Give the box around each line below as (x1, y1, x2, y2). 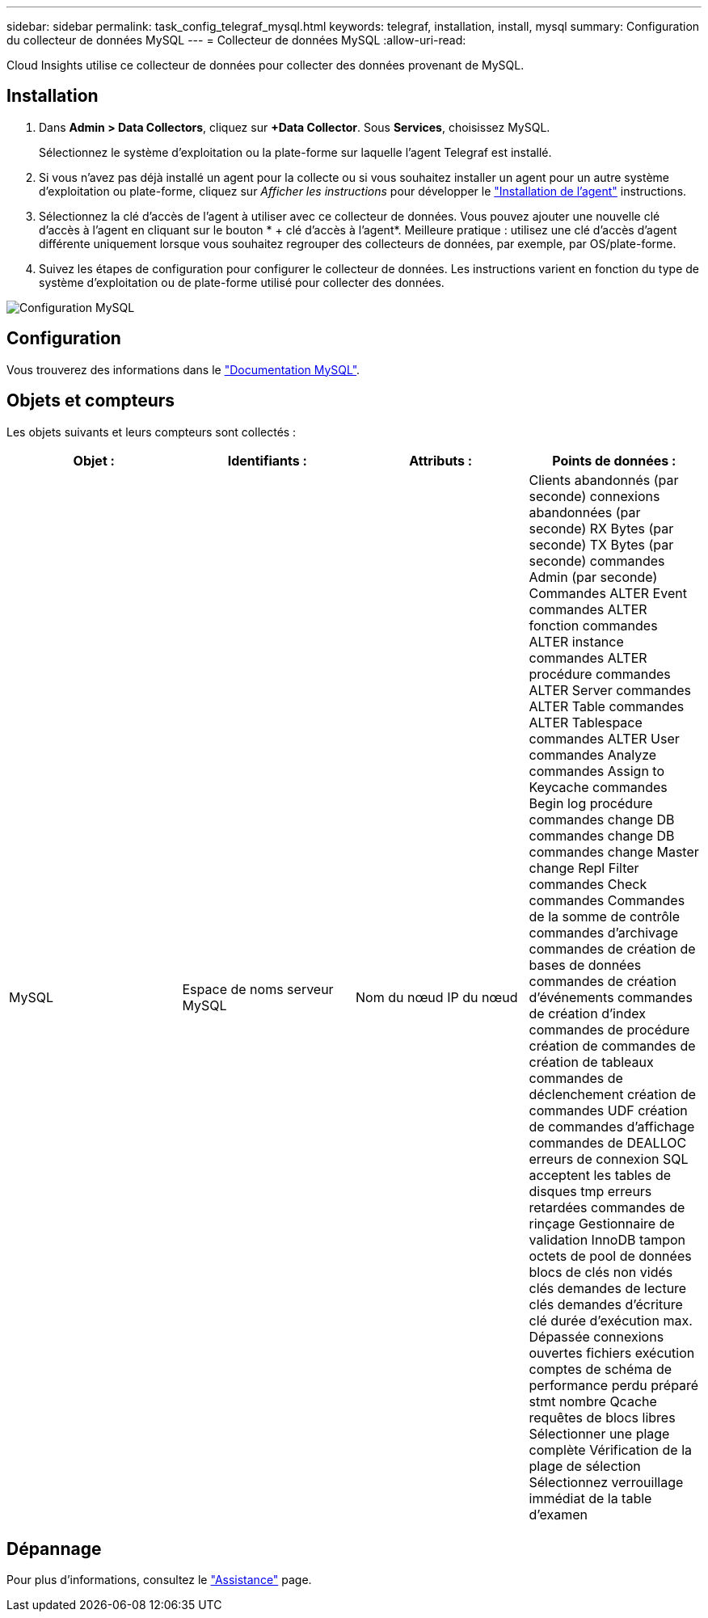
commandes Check (529, 875, 647, 892)
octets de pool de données (529, 1247, 692, 1264)
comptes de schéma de (529, 1360, 672, 1377)
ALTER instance (529, 633, 624, 650)
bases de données (529, 956, 642, 973)
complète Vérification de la (529, 1441, 692, 1458)
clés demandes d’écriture (529, 1296, 683, 1313)
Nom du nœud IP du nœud (356, 988, 518, 1005)
